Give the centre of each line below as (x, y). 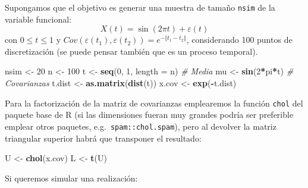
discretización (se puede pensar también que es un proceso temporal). (131, 51)
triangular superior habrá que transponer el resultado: (103, 138)
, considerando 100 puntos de (239, 40)
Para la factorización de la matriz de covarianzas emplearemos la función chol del (154, 103)
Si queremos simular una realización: (71, 178)
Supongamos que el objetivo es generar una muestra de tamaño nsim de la (140, 7)
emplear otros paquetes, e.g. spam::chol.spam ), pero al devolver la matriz (141, 126)
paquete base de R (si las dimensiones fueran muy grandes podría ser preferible (149, 115)
